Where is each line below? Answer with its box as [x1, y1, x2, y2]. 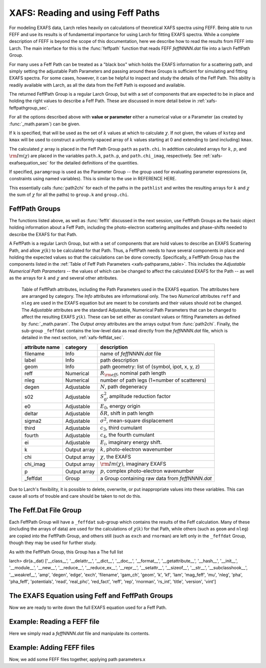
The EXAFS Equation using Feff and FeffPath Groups [9, 591, 173, 600]
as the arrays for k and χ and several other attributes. [9, 275, 118, 281]
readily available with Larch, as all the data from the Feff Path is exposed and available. [9, 82, 186, 88]
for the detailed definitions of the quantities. [49, 159, 139, 165]
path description [100, 356, 138, 363]
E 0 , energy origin [100, 402, 140, 411]
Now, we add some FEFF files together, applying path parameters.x [9, 656, 146, 662]
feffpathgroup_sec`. [9, 105, 49, 111]
